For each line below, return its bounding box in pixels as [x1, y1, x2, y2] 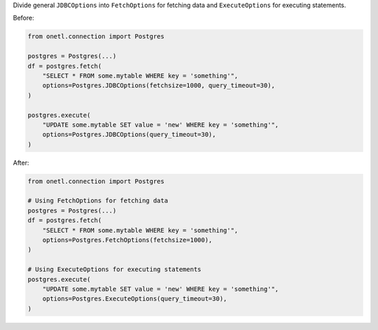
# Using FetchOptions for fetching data [27, 197, 168, 205]
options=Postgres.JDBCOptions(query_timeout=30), [42, 130, 216, 139]
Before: [13, 14, 34, 22]
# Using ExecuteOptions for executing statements [27, 266, 202, 273]
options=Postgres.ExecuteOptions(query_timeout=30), [42, 295, 227, 303]
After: [13, 158, 29, 167]
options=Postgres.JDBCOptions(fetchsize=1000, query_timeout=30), [42, 81, 276, 90]
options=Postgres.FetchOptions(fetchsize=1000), [42, 235, 213, 244]
